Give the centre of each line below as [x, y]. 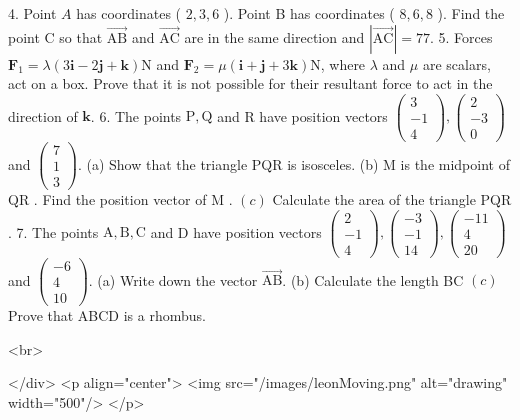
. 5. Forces [461, 36]
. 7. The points [53, 231]
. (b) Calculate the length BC [373, 279]
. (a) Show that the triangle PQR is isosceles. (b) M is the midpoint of [293, 163]
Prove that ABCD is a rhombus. [107, 315]
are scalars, [456, 63]
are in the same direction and [274, 36]
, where [343, 63]
